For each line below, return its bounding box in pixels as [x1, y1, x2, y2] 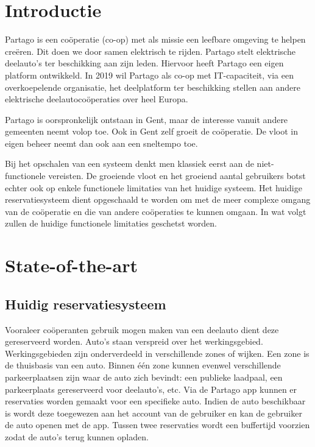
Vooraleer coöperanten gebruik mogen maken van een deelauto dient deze [5, 323, 279, 336]
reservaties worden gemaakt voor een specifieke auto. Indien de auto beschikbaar [5, 395, 306, 407]
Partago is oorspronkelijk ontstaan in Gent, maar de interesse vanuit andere [5, 113, 288, 125]
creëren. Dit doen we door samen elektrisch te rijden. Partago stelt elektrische [5, 44, 296, 57]
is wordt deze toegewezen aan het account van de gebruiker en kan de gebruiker [5, 406, 302, 419]
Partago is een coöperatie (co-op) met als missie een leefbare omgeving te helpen [5, 33, 306, 46]
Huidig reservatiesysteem [5, 294, 166, 313]
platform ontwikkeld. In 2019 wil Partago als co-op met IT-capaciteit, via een [5, 68, 294, 81]
